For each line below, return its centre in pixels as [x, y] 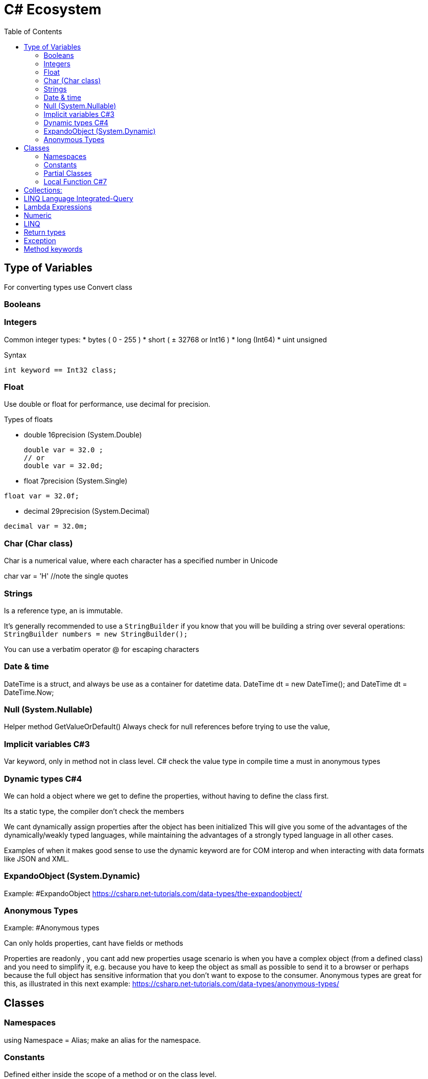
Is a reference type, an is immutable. [63, 610]
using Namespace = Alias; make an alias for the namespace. [103, 1040]
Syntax [15, 355]
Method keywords [53, 249]
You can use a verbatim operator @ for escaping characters [102, 649]
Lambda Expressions [58, 207]
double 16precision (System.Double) [83, 435]
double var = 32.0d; [64, 466]
